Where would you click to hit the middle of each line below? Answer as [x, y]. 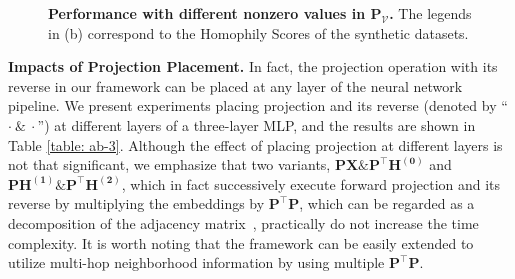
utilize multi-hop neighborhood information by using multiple [196, 262]
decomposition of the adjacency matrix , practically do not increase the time [243, 222]
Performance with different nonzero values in [207, 13]
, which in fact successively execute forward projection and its [311, 183]
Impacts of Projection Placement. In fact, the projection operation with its [253, 66]
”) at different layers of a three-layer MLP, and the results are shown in [256, 124]
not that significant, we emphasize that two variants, [169, 164]
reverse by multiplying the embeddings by [136, 203]
